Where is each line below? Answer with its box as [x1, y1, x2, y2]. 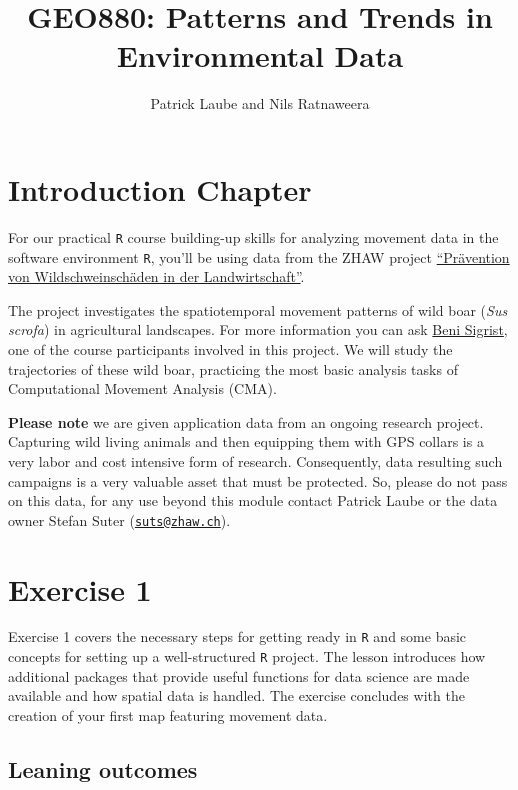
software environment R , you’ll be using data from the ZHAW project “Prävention [8, 246, 510, 267]
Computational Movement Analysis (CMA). [8, 378, 277, 399]
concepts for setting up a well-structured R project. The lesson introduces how [8, 646, 486, 667]
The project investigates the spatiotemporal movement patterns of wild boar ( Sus [8, 299, 508, 320]
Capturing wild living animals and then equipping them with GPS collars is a [8, 431, 484, 452]
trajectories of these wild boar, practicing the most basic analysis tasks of [8, 358, 458, 379]
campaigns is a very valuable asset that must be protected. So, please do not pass [8, 470, 508, 491]
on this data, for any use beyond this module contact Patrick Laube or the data [8, 490, 498, 511]
